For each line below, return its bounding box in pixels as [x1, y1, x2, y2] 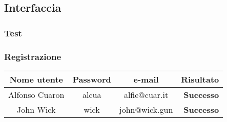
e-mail [133, 73, 159, 85]
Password [72, 73, 111, 85]
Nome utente [9, 73, 64, 85]
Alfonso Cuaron [8, 88, 65, 100]
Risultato [181, 73, 219, 85]
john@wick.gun [119, 103, 173, 115]
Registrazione [4, 50, 61, 63]
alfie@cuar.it [123, 88, 169, 100]
